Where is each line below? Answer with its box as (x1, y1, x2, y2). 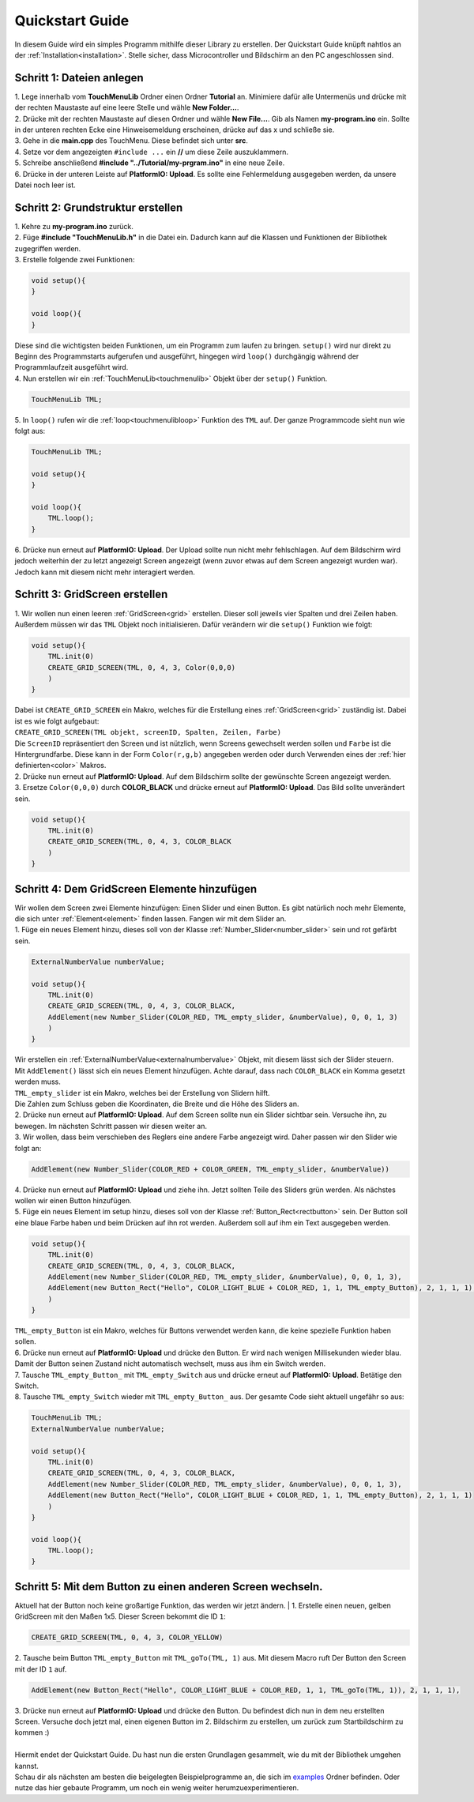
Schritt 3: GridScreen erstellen (14, 588, 168, 601)
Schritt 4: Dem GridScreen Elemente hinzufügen (14, 882, 258, 896)
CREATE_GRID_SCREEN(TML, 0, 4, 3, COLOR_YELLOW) (31, 1633, 224, 1642)
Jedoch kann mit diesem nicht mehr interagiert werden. (14, 567, 195, 577)
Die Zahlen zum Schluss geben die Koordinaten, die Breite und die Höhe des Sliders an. (14, 1099, 299, 1109)
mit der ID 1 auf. (14, 1664, 67, 1674)
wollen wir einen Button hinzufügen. (14, 1195, 132, 1205)
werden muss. (14, 1077, 61, 1086)
